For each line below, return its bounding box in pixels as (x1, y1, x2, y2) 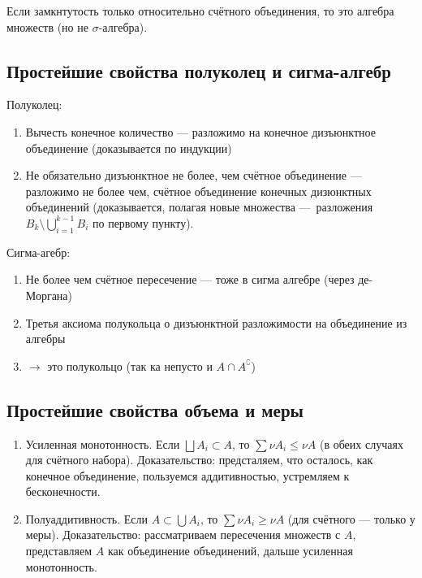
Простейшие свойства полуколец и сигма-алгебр (6, 58, 392, 83)
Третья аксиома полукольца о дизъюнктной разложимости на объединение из (25, 314, 407, 331)
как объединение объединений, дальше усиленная (107, 542, 353, 559)
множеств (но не (6, 18, 88, 35)
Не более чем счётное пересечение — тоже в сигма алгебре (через (25, 271, 355, 288)
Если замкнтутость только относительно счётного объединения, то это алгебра (6, 2, 394, 19)
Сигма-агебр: (6, 243, 71, 260)
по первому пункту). (92, 214, 194, 231)
